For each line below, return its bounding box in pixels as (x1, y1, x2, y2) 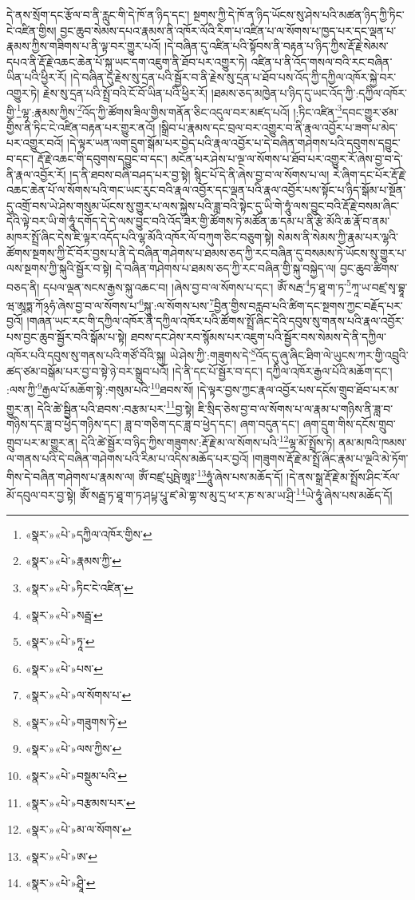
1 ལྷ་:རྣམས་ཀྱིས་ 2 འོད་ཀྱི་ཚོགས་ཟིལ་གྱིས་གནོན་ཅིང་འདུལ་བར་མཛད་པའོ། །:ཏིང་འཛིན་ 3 (16, 101, 342, 120)
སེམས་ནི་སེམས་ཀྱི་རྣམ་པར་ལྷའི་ (277, 228, 399, 245)
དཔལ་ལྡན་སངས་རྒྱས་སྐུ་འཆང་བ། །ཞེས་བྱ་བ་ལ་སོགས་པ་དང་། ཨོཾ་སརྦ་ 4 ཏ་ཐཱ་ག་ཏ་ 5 (43, 276, 351, 295)
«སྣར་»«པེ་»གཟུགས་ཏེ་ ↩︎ (25, 713, 128, 730)
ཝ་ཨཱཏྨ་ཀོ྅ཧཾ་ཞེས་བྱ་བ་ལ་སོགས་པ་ (6, 297, 140, 313)
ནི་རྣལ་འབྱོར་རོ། (6, 165, 66, 182)
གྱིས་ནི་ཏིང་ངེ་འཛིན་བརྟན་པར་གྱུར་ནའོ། (6, 118, 156, 135)
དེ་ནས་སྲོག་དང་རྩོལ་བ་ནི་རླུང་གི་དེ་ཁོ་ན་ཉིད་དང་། (6, 6, 190, 22)
